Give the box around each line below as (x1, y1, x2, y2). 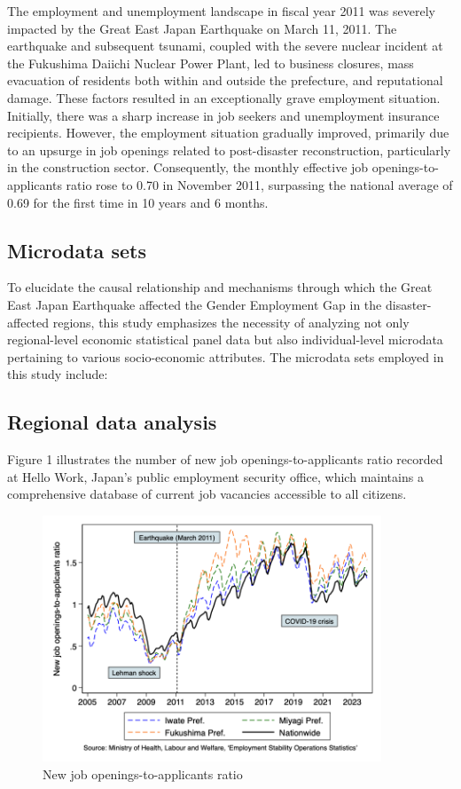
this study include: (7, 365, 108, 383)
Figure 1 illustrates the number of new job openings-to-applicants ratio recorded (7, 450, 443, 469)
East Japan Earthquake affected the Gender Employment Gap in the (7, 295, 382, 313)
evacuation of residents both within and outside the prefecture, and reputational (7, 71, 443, 90)
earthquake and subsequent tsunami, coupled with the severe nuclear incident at (7, 36, 443, 55)
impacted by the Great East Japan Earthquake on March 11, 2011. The (7, 19, 397, 37)
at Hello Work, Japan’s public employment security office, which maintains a (7, 467, 424, 485)
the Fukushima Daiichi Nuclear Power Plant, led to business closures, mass (7, 53, 414, 72)
